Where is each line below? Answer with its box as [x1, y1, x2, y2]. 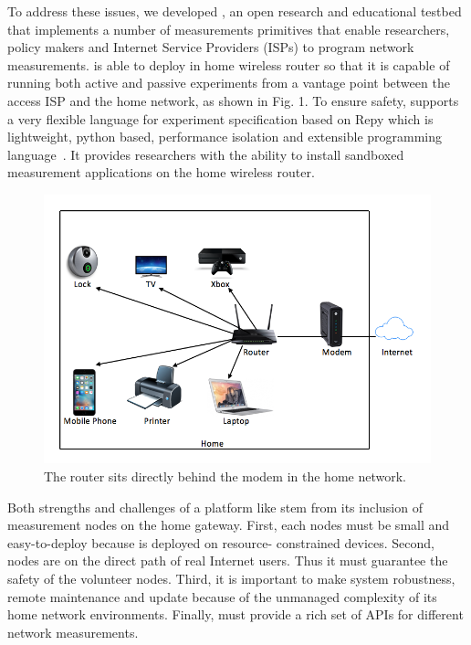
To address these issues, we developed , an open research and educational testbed [7, 2, 462, 20]
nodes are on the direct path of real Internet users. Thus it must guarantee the [7, 551, 448, 570]
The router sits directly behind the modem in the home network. [44, 467, 406, 486]
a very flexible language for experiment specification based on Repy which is [7, 109, 434, 128]
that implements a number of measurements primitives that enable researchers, [7, 19, 450, 38]
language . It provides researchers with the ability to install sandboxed [7, 144, 404, 164]
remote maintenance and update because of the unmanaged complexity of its [7, 587, 437, 606]
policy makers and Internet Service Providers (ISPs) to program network [7, 37, 414, 57]
